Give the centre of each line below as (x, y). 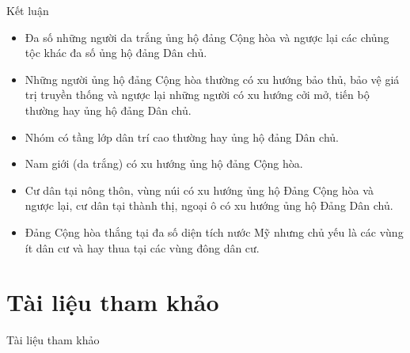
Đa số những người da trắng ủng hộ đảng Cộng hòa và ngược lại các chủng (207, 37)
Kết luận (28, 10)
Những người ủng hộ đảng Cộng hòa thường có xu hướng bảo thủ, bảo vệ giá (212, 79)
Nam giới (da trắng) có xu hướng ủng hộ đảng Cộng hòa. (164, 163)
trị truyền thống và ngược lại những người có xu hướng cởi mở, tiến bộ (197, 95)
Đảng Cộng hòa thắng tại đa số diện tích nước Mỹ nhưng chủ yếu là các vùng (214, 232)
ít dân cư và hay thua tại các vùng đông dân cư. (142, 247)
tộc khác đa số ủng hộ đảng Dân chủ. (116, 53)
